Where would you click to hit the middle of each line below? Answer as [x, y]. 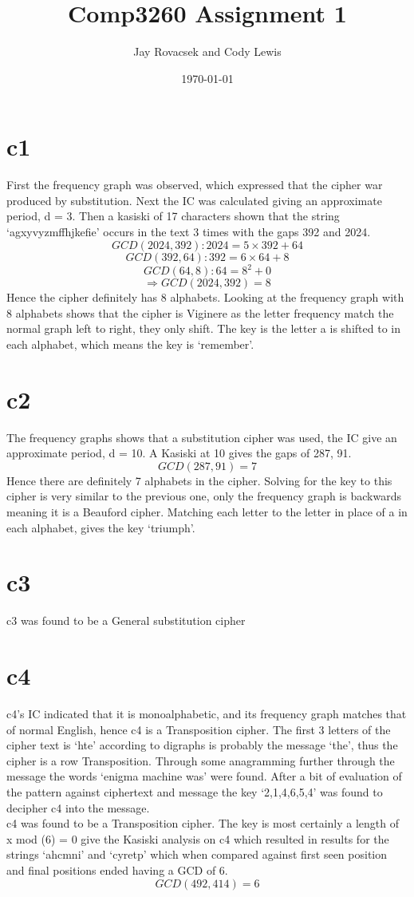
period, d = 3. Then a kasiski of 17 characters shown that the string [173, 216]
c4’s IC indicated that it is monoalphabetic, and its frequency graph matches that [207, 714]
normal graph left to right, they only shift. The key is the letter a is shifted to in [203, 328]
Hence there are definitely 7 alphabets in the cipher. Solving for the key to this [199, 480]
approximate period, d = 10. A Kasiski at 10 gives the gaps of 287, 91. [179, 453]
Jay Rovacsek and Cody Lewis [207, 51]
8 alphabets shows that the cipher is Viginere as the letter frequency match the [200, 312]
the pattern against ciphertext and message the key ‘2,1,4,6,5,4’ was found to [195, 792]
